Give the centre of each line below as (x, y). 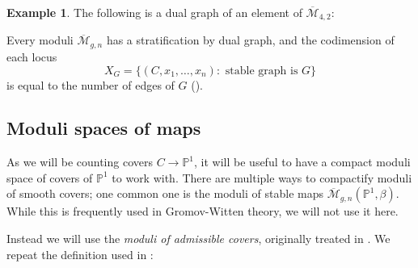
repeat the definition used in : (80, 254)
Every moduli (40, 40)
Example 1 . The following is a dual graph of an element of (154, 12)
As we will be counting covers (80, 162)
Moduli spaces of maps (104, 128)
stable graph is (262, 71)
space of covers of (50, 177)
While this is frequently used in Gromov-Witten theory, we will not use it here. (203, 211)
